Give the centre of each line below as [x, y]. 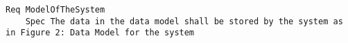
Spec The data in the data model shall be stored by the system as [184, 21]
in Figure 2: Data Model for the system [100, 33]
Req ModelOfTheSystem [55, 10]
